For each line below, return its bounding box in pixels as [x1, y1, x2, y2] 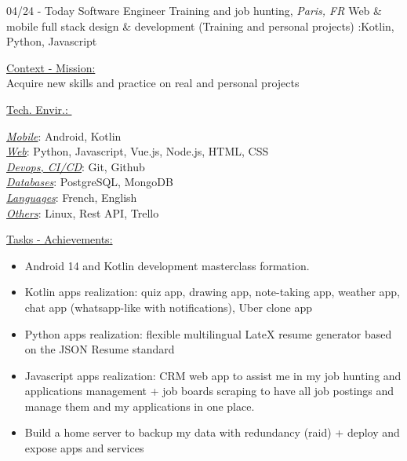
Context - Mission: [6, 59, 96, 75]
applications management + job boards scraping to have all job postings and [24, 382, 394, 399]
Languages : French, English [6, 188, 137, 205]
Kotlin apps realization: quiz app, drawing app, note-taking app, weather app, [24, 284, 401, 300]
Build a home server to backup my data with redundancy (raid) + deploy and [24, 424, 400, 441]
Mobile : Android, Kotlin [6, 127, 122, 144]
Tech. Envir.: [6, 101, 68, 117]
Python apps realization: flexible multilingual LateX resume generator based [24, 325, 392, 342]
